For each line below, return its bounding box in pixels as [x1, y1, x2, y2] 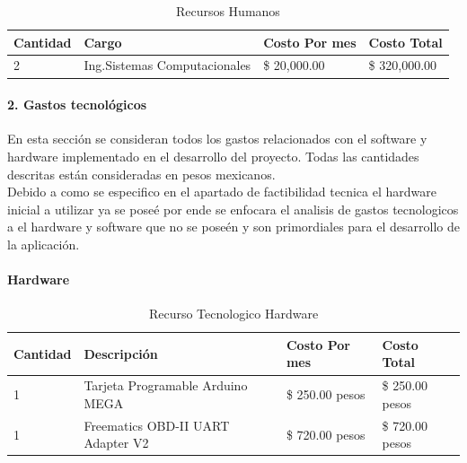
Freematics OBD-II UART [84, 415, 230, 434]
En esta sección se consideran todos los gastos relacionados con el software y [7, 129, 427, 148]
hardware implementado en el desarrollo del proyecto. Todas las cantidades [7, 146, 419, 165]
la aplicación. [7, 234, 80, 253]
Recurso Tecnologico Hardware [148, 304, 319, 323]
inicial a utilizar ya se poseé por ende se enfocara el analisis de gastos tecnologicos [7, 199, 459, 218]
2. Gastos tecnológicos [7, 95, 147, 114]
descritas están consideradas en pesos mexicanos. [7, 164, 276, 183]
